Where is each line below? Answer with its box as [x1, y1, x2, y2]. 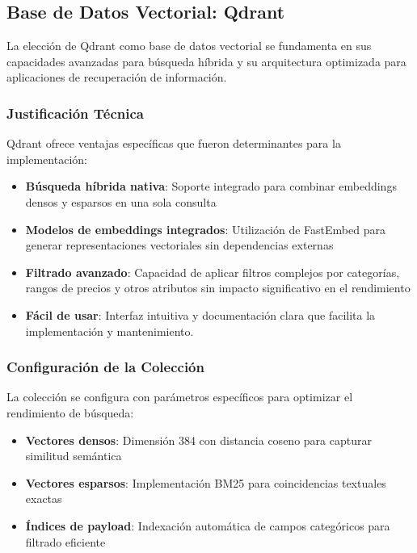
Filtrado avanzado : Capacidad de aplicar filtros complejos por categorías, [25, 263, 400, 280]
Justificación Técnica [6, 103, 144, 123]
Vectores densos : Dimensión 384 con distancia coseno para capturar [25, 431, 372, 448]
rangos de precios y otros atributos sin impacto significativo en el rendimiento [25, 279, 411, 296]
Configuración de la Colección [6, 357, 204, 377]
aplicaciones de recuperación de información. [6, 69, 227, 86]
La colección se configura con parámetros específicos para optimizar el [6, 388, 353, 405]
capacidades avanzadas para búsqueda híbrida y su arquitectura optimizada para [6, 52, 406, 69]
